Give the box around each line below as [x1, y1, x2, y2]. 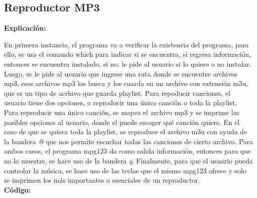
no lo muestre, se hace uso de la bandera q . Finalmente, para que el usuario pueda [4, 155, 253, 165]
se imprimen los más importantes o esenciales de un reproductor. [4, 175, 200, 185]
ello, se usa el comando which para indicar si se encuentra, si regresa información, [4, 49, 251, 59]
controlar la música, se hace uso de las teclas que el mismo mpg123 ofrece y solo [4, 165, 247, 175]
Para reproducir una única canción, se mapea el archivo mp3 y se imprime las [4, 107, 240, 117]
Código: [4, 184, 31, 195]
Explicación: [4, 23, 46, 33]
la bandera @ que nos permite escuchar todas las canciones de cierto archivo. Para [4, 136, 253, 146]
